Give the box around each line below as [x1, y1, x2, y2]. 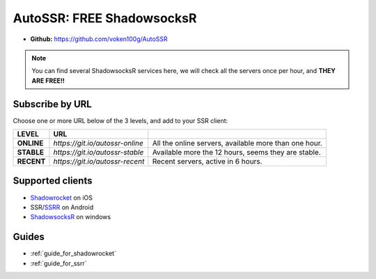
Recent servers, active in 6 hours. [152, 157, 263, 166]
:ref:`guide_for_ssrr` [30, 259, 87, 267]
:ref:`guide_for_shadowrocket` [30, 249, 116, 257]
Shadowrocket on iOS [30, 193, 93, 202]
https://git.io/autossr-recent [53, 157, 145, 166]
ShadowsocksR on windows [30, 213, 111, 221]
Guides [13, 231, 45, 243]
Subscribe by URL [13, 98, 92, 110]
